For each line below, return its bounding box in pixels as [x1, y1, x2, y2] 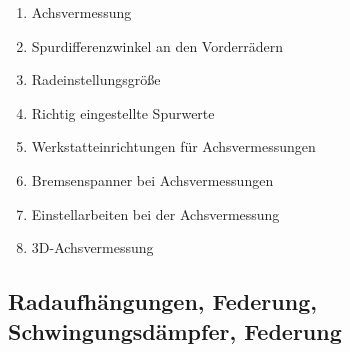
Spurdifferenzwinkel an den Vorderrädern [31, 35, 283, 56]
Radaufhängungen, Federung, [8, 286, 317, 317]
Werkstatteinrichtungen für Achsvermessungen [31, 136, 316, 157]
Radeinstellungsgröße [31, 69, 161, 90]
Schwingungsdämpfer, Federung [8, 315, 342, 346]
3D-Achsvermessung [31, 237, 154, 258]
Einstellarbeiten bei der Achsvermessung [31, 203, 280, 224]
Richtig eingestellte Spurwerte [31, 102, 215, 123]
